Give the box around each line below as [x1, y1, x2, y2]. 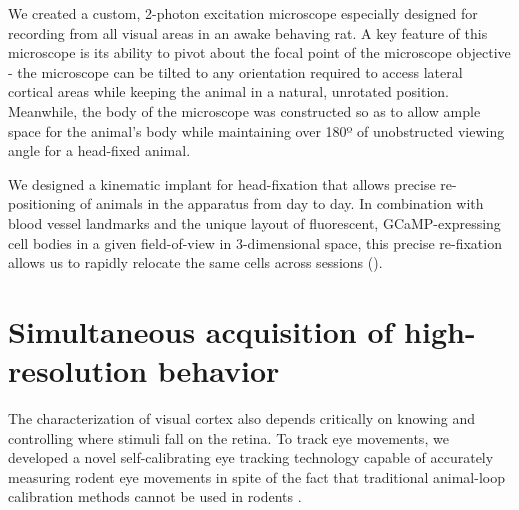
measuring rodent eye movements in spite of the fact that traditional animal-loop [8, 466, 505, 487]
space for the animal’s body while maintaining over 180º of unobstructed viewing [8, 120, 505, 141]
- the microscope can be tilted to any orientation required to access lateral [8, 61, 463, 82]
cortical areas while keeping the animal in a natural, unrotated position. [8, 81, 449, 102]
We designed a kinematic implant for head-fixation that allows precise [8, 173, 436, 194]
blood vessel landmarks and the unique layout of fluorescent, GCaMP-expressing [8, 212, 501, 233]
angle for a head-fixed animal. [8, 140, 191, 161]
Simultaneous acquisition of [8, 310, 394, 351]
